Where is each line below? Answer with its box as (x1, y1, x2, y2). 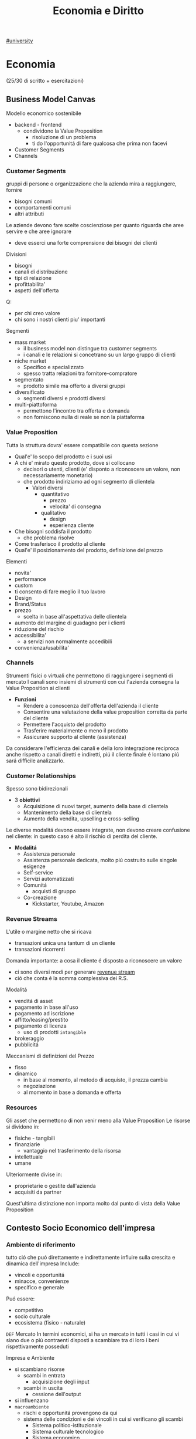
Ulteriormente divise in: (6, 1171, 63, 1178)
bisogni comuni (14, 198, 52, 205)
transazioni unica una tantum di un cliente (14, 940, 116, 947)
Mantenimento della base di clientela (23, 809, 112, 816)
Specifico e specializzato (23, 364, 84, 371)
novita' (14, 569, 32, 576)
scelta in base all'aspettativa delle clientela (23, 613, 127, 620)
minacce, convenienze (14, 1278, 69, 1285)
